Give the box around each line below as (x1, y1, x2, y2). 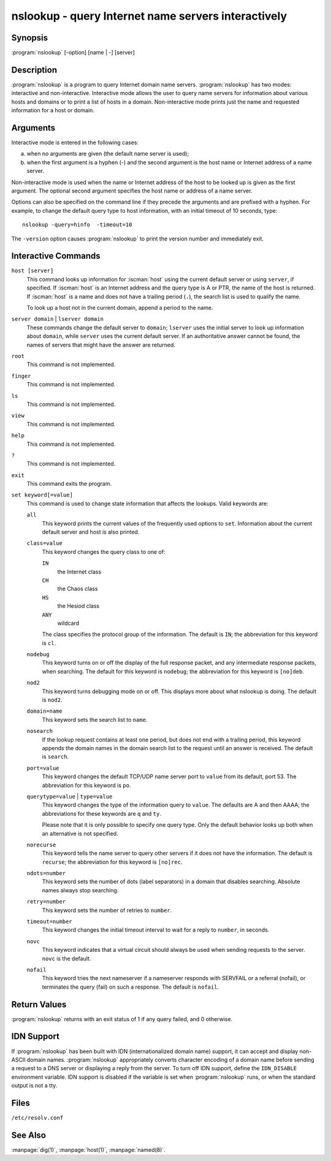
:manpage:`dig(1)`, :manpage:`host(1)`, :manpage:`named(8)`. (11, 1146, 165, 1153)
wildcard (57, 619, 80, 627)
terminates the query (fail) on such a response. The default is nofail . (42, 983, 219, 990)
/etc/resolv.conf (11, 1114, 64, 1122)
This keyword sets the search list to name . (42, 716, 148, 723)
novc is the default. (42, 954, 91, 962)
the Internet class (57, 568, 102, 575)
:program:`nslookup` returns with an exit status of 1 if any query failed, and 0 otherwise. (11, 1015, 233, 1022)
